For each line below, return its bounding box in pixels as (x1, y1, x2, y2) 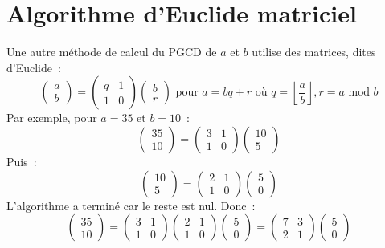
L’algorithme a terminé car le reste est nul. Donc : (6, 197, 256, 213)
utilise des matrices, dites (252, 43, 376, 60)
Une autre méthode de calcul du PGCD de (6, 43, 217, 60)
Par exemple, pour (6, 109, 97, 126)
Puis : (6, 152, 37, 169)
